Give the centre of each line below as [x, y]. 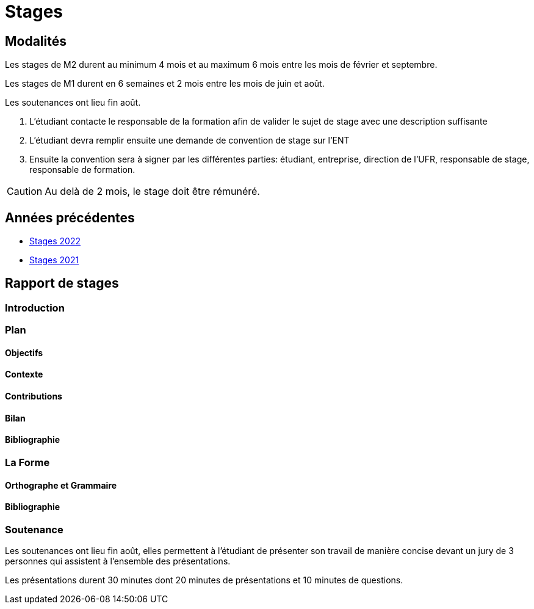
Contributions [34, 396]
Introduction [35, 308]
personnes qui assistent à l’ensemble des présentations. [118, 561]
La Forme [27, 462]
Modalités [36, 41]
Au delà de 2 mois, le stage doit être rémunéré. [152, 191]
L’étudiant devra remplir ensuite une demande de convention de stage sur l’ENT [189, 140]
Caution [25, 191]
